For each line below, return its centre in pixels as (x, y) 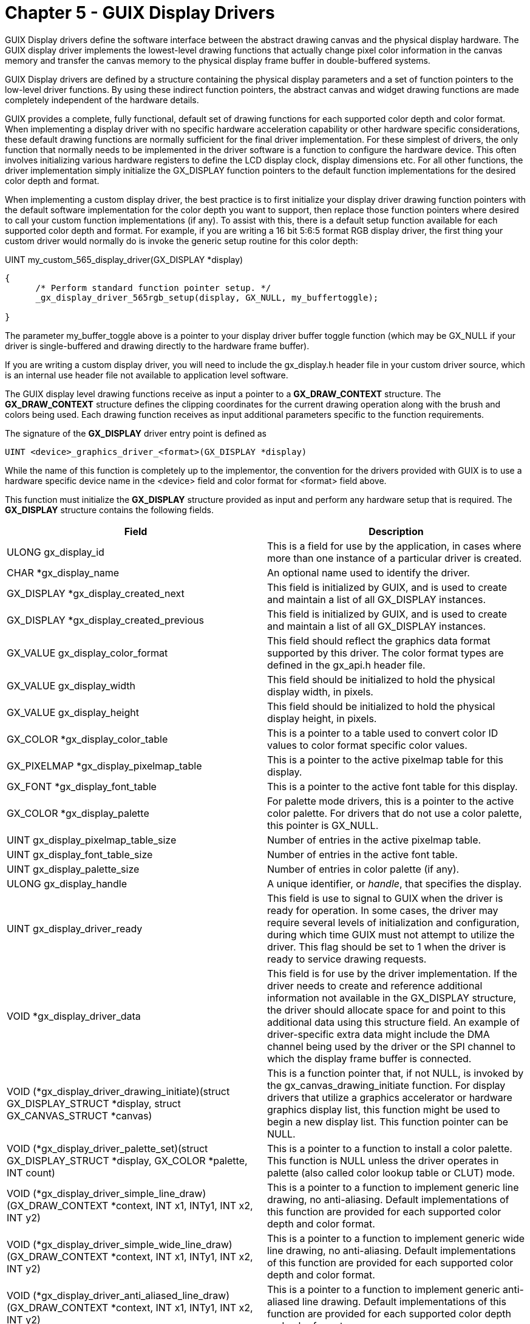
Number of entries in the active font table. (362, 854)
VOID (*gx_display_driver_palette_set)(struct (107, 1148)
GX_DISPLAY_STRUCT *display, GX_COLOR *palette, (127, 1160)
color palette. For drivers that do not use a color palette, (395, 813)
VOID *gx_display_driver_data (74, 1016)
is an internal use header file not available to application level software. (147, 375)
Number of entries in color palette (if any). (363, 869)
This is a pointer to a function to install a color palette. (390, 1148)
